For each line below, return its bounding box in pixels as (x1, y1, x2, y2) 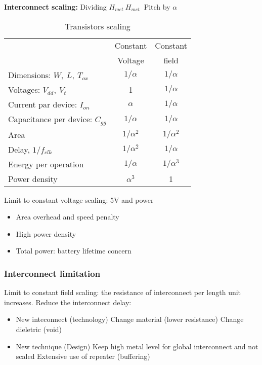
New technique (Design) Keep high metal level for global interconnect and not (16, 341, 258, 351)
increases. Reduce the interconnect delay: (4, 297, 132, 307)
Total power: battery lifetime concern (16, 245, 132, 256)
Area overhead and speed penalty (16, 211, 119, 222)
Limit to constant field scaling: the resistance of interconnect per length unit (4, 287, 241, 298)
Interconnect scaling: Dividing (4, 2, 107, 12)
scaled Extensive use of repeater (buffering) (16, 351, 150, 361)
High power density (16, 228, 76, 239)
